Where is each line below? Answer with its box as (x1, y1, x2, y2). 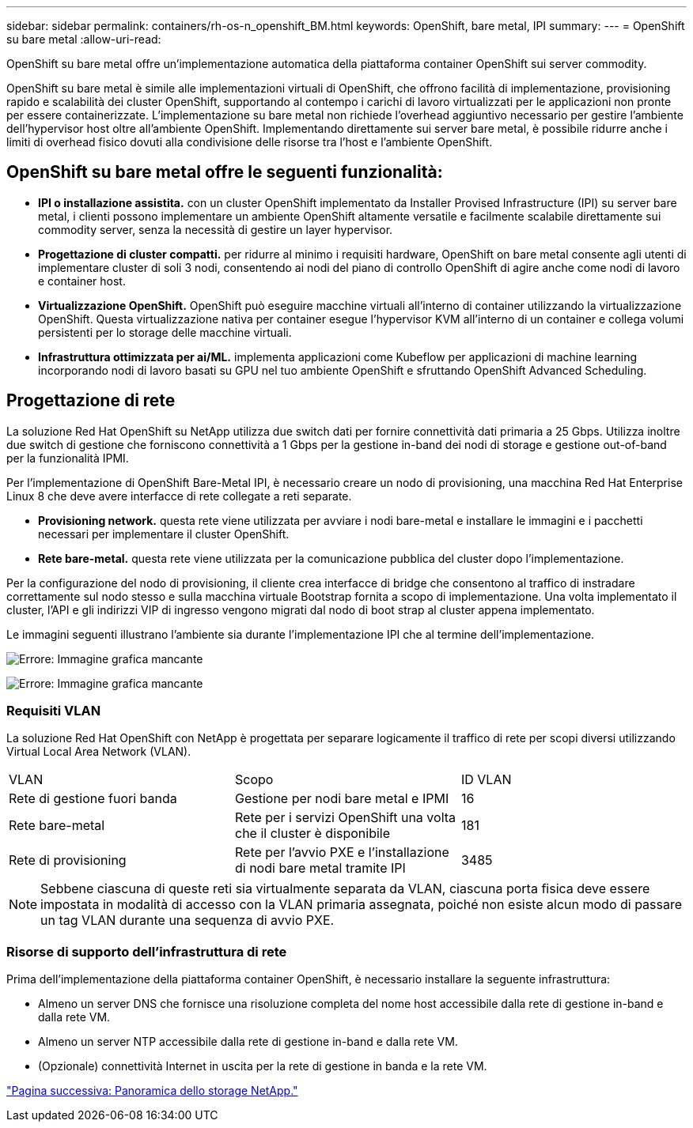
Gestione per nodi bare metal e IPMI (234, 790, 449, 807)
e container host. (38, 274, 126, 288)
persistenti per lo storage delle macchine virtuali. (38, 325, 292, 339)
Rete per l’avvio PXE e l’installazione (234, 844, 449, 861)
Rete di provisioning (9, 852, 127, 869)
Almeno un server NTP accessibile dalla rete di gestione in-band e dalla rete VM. (38, 1035, 458, 1049)
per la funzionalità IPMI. (6, 451, 129, 465)
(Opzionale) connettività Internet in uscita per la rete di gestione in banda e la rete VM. (38, 1059, 487, 1073)
